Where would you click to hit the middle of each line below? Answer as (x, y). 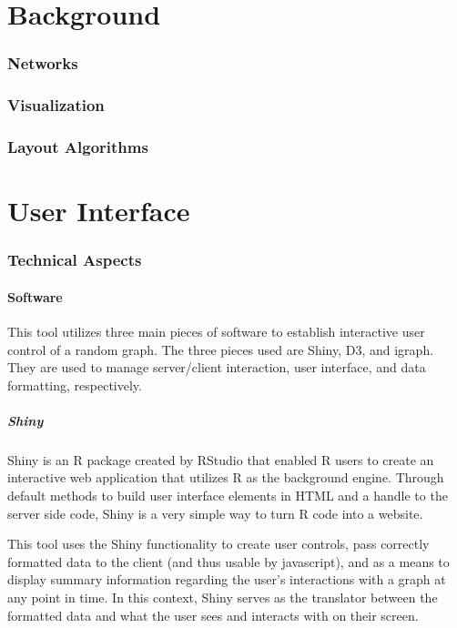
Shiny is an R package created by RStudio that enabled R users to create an (221, 459)
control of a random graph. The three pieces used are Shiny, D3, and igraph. (221, 349)
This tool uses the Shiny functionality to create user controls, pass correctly (218, 544)
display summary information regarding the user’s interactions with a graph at (227, 579)
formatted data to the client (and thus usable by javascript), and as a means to (228, 561)
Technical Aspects (75, 260)
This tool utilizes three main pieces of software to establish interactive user (216, 331)
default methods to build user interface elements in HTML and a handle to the (228, 496)
